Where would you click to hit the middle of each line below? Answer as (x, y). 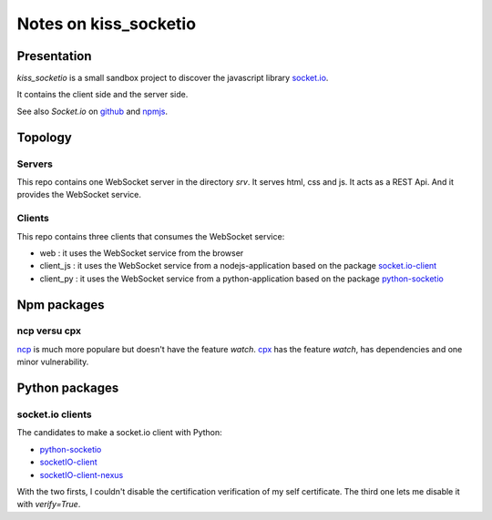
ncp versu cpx (49, 331)
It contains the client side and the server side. (102, 95)
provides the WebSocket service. (79, 195)
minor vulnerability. (53, 362)
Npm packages (61, 305)
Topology (44, 137)
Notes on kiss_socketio (106, 24)
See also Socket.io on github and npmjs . (92, 111)
